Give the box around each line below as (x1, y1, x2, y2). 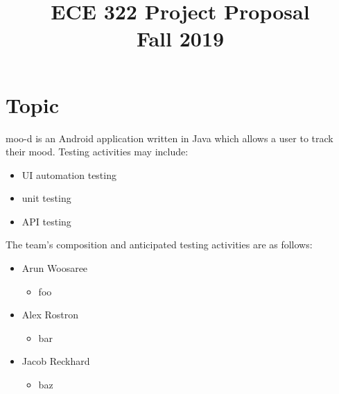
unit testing (21, 191, 71, 205)
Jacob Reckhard (21, 354, 90, 368)
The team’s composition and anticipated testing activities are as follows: (6, 237, 313, 252)
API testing (21, 214, 71, 228)
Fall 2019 (136, 24, 225, 53)
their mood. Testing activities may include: (6, 144, 189, 159)
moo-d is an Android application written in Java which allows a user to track (6, 130, 333, 145)
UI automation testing (21, 167, 116, 182)
